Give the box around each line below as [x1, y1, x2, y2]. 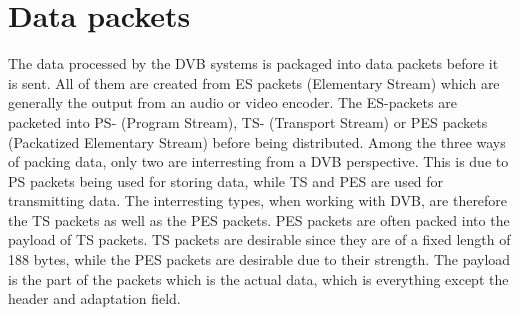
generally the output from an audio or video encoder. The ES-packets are [8, 92, 457, 113]
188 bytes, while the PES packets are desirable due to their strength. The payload [8, 249, 511, 270]
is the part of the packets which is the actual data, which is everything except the [8, 268, 509, 289]
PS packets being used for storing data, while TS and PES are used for [8, 170, 444, 191]
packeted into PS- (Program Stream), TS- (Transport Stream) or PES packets [8, 111, 488, 132]
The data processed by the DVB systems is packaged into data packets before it [8, 53, 499, 74]
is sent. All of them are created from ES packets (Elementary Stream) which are [8, 72, 500, 93]
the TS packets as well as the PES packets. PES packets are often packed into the [8, 209, 510, 230]
